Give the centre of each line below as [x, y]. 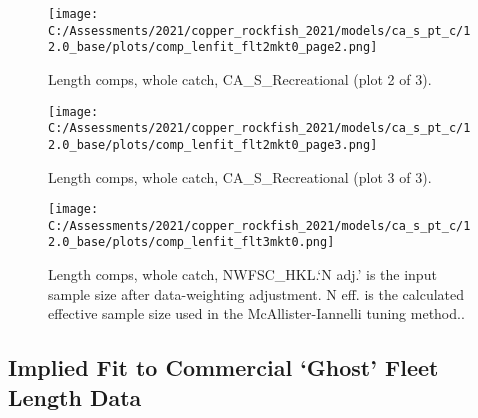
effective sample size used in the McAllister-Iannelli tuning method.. [256, 313]
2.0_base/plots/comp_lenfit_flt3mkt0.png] [191, 242]
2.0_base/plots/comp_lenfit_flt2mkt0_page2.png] [213, 47]
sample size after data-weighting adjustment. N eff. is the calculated [256, 293]
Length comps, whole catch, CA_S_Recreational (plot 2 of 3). [240, 78]
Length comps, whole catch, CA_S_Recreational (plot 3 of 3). [240, 176]
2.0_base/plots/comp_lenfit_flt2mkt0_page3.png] [213, 144]
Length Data [75, 396]
